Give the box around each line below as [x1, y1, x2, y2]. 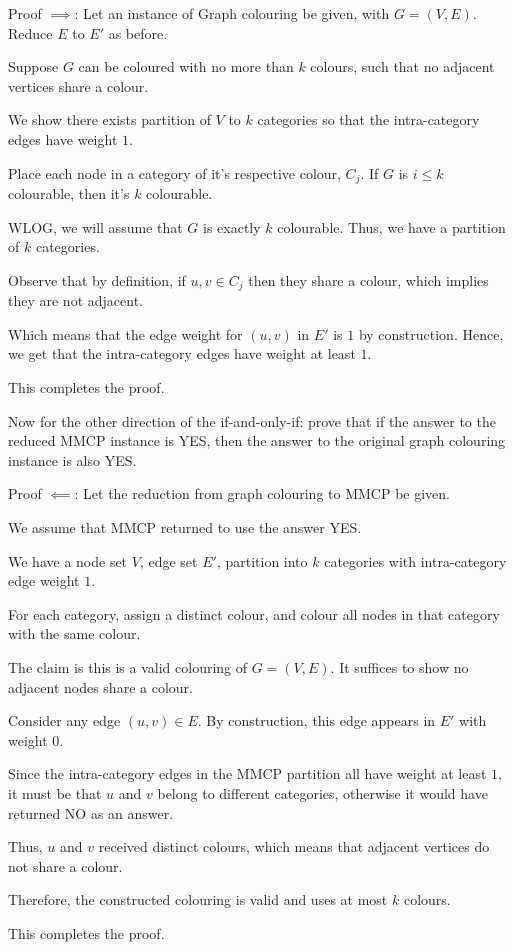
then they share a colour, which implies [248, 269, 489, 290]
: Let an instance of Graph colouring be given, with [74, 3, 390, 23]
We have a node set [8, 550, 128, 571]
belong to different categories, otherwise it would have [157, 782, 488, 803]
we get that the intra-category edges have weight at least [8, 343, 356, 364]
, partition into [216, 550, 308, 571]
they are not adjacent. [8, 290, 143, 311]
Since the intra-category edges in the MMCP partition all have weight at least [8, 763, 487, 784]
